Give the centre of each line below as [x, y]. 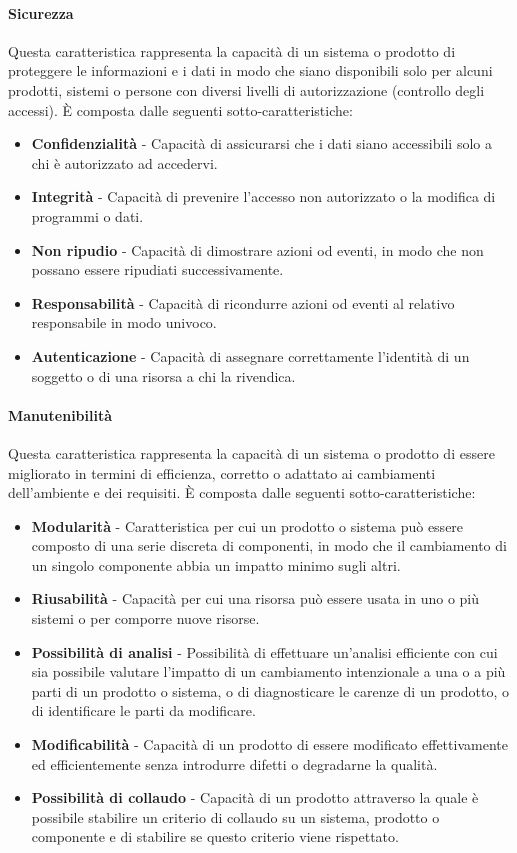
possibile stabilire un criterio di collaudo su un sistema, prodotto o [235, 816]
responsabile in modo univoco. [124, 322]
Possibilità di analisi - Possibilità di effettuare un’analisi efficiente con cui [264, 651]
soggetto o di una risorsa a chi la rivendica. [163, 375]
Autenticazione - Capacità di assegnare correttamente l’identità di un [250, 355]
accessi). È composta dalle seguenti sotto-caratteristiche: [180, 109]
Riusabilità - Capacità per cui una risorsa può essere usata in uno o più [255, 598]
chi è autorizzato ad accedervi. [124, 162]
